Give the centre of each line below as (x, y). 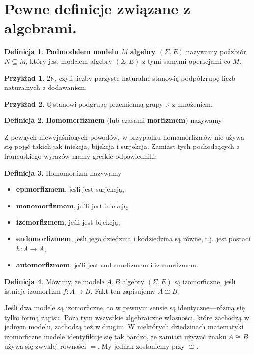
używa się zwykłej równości (45, 346)
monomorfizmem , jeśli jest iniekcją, (72, 205)
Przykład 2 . (25, 103)
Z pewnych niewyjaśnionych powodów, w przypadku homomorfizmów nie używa (124, 136)
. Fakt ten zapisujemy (123, 291)
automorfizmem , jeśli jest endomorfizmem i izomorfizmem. (107, 265)
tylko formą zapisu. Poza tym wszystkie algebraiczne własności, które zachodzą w (127, 317)
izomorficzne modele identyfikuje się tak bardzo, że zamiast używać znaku (115, 336)
